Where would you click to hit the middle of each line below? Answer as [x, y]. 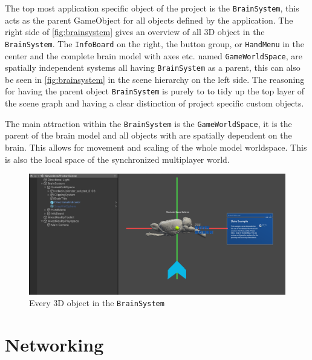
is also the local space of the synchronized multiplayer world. [117, 159]
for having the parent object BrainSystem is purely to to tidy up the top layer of [155, 91]
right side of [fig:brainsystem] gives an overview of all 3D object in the [135, 32]
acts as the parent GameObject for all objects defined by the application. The [149, 20]
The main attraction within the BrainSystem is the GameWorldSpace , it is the [148, 123]
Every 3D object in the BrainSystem [97, 303]
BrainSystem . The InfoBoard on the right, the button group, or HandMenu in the [155, 43]
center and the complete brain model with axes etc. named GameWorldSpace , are [154, 55]
